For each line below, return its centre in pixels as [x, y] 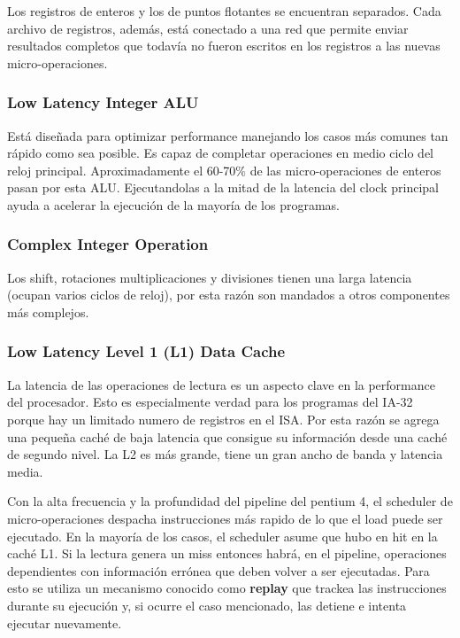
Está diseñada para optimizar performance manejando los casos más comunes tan [228, 135]
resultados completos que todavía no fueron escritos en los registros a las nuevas [224, 46]
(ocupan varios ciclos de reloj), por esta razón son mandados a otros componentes [229, 295]
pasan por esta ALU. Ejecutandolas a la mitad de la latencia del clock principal [223, 187]
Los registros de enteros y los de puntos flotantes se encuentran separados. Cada [224, 11]
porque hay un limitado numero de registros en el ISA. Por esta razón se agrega [223, 419]
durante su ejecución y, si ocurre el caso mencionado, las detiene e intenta [207, 605]
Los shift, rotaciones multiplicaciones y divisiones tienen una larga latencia [210, 277]
